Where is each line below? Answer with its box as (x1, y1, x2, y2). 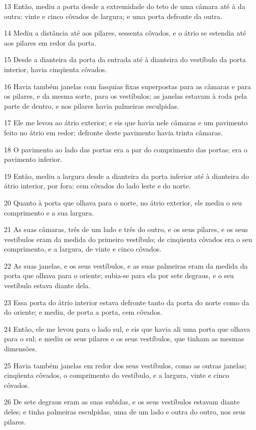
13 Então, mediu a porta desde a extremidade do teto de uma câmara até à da (4, 1, 245, 11)
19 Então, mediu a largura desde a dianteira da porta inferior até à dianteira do (4, 170, 249, 181)
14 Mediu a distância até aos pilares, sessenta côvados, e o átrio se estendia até (4, 28, 246, 38)
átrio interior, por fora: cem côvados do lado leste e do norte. (4, 180, 191, 191)
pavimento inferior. (4, 154, 62, 164)
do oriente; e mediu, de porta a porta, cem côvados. (4, 307, 162, 317)
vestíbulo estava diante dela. (4, 280, 91, 291)
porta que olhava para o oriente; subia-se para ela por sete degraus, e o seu (4, 270, 234, 281)
